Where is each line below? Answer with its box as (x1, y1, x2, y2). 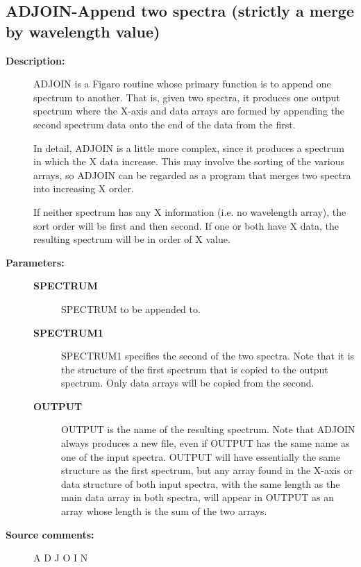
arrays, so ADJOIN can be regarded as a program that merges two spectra (33, 167, 351, 182)
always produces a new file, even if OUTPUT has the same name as (61, 436, 350, 450)
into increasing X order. (33, 181, 134, 196)
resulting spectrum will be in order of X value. (33, 232, 230, 246)
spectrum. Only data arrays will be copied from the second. (61, 375, 314, 390)
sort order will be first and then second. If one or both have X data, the (33, 218, 339, 232)
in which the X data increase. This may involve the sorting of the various (33, 154, 345, 169)
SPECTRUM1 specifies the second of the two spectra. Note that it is (61, 348, 355, 363)
